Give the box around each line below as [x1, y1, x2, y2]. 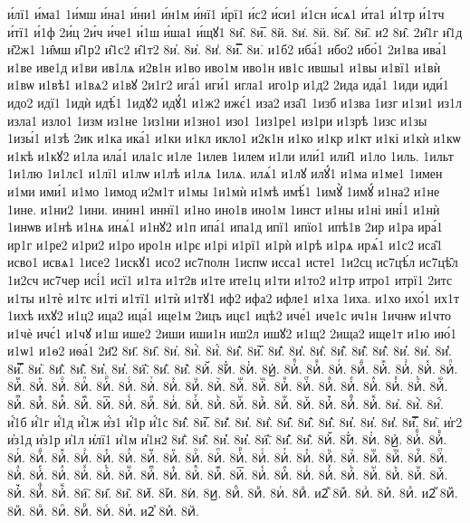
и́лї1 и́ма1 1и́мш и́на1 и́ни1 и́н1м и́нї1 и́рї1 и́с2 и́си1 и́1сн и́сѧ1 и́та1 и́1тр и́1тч [7, 5, 445, 23]
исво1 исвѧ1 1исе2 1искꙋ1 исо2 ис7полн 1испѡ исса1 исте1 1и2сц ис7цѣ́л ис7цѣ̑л [7, 252, 458, 271]
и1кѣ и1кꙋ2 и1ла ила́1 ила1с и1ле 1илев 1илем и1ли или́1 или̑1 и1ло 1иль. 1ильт [7, 146, 454, 165]
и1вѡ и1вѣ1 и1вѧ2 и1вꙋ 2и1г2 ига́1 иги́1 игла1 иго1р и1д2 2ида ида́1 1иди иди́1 [7, 75, 449, 94]
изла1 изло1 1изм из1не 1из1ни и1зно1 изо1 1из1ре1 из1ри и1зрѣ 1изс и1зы [7, 110, 427, 129]
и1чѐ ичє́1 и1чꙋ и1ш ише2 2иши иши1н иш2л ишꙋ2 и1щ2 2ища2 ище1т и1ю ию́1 [7, 323, 457, 342]
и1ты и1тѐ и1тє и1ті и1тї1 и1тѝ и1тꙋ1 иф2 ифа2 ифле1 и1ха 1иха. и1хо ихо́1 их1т [7, 288, 460, 307]
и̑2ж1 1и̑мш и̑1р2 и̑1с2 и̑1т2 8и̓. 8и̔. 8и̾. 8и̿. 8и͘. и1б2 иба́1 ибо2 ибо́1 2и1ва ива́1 [7, 40, 447, 59]
